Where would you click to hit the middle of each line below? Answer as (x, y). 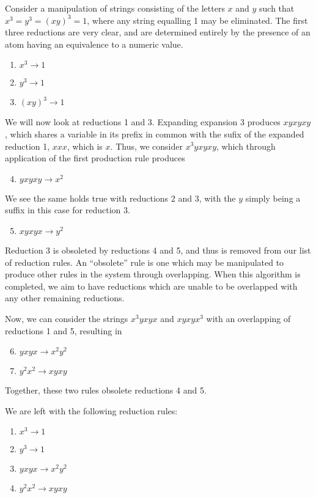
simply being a (273, 198)
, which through (246, 146)
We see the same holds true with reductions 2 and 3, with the (120, 198)
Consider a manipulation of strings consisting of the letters (115, 8)
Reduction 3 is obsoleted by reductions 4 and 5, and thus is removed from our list (158, 250)
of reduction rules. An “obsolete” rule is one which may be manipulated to (145, 262)
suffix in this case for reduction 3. (68, 210)
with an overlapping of (248, 318)
